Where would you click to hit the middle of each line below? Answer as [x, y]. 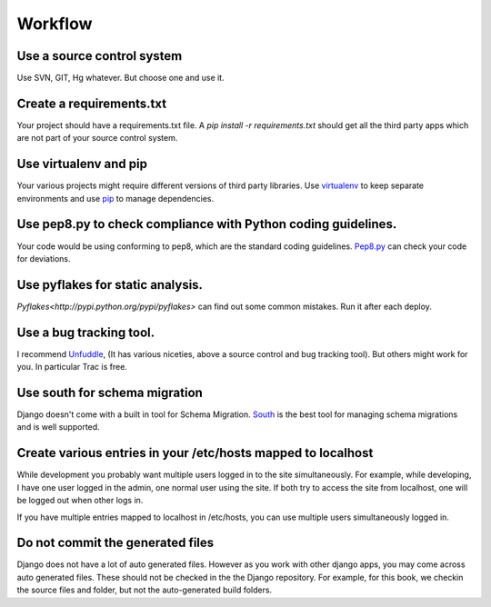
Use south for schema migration [110, 392]
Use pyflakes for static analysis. [110, 285]
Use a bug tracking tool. [85, 332]
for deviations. [44, 258]
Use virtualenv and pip [82, 164]
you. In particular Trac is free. [72, 367]
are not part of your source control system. [97, 138]
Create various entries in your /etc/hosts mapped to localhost [195, 453]
